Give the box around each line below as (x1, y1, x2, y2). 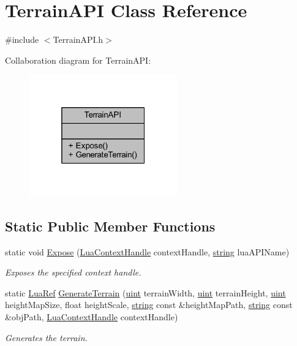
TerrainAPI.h (53, 33, 103, 46)
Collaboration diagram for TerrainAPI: (5, 53, 151, 66)
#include (5, 33, 39, 46)
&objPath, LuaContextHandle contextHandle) (5, 310, 178, 323)
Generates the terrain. (5, 331, 88, 344)
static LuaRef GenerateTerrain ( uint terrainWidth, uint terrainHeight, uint (5, 286, 286, 299)
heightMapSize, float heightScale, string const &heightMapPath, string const (5, 298, 293, 311)
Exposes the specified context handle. (5, 266, 141, 279)
